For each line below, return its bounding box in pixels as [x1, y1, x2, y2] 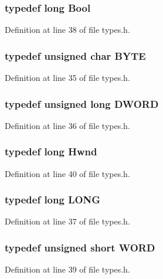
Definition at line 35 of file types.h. [5, 72, 130, 84]
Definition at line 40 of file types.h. [5, 167, 130, 179]
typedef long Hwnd [5, 144, 97, 159]
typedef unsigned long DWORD [5, 96, 159, 111]
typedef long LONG [5, 192, 101, 207]
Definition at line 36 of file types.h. [5, 119, 130, 131]
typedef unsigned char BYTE [5, 48, 146, 63]
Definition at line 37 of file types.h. [5, 215, 130, 227]
